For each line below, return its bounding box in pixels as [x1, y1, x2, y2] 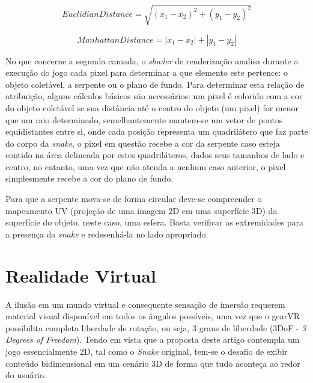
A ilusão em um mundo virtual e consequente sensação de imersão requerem [5, 298, 285, 310]
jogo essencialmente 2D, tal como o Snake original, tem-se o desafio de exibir [5, 345, 288, 357]
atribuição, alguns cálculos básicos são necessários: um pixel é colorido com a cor [5, 90, 303, 102]
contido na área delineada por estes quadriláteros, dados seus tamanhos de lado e [5, 149, 305, 161]
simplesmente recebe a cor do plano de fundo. [5, 172, 174, 185]
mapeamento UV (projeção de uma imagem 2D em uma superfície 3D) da [5, 204, 278, 216]
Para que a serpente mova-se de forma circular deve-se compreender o [5, 192, 262, 205]
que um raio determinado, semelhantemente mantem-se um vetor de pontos [5, 113, 283, 126]
